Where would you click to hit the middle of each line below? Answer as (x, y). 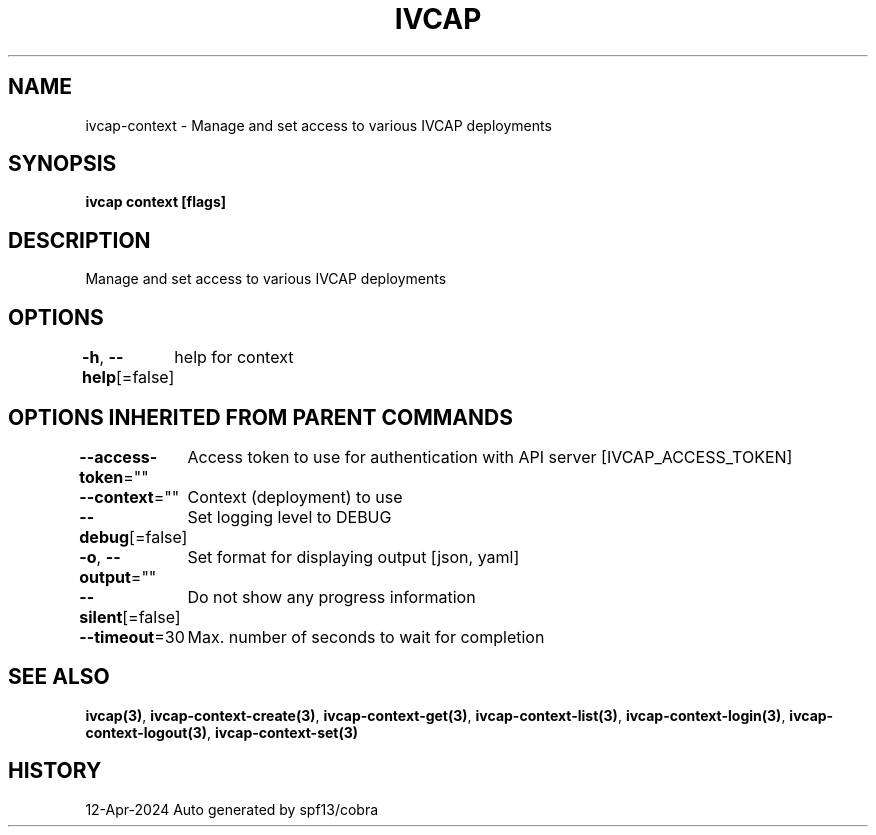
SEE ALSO (59, 677)
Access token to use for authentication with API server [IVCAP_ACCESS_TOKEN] (490, 456)
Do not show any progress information (331, 596)
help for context (234, 357)
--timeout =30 (132, 636)
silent (101, 616)
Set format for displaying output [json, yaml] (353, 556)
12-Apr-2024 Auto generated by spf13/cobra (232, 809)
